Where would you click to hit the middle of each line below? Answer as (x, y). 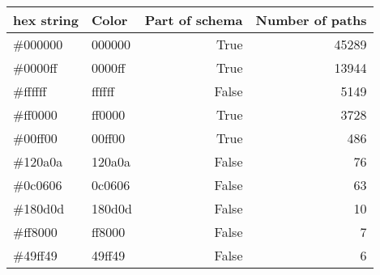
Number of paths (311, 20)
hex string (46, 20)
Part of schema (194, 20)
